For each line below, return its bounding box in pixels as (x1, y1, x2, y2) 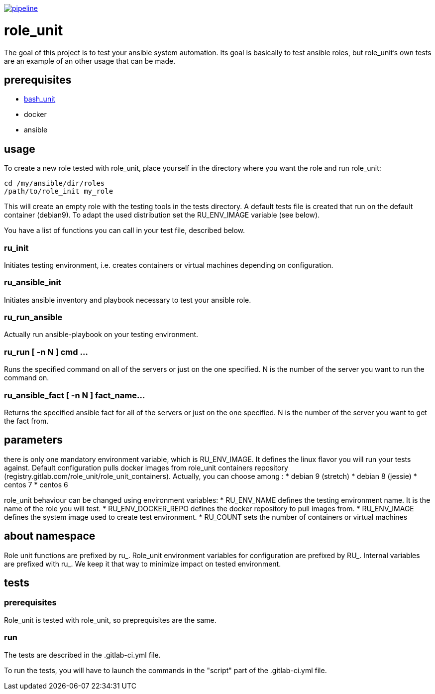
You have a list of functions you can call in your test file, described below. (4, 226, 245, 235)
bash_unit (24, 95, 56, 104)
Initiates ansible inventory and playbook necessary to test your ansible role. (4, 295, 251, 304)
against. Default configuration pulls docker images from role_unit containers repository (4, 463, 288, 472)
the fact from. (4, 416, 49, 425)
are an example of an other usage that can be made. (4, 56, 176, 65)
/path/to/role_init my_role (4, 187, 113, 196)
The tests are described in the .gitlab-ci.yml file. (4, 650, 161, 659)
